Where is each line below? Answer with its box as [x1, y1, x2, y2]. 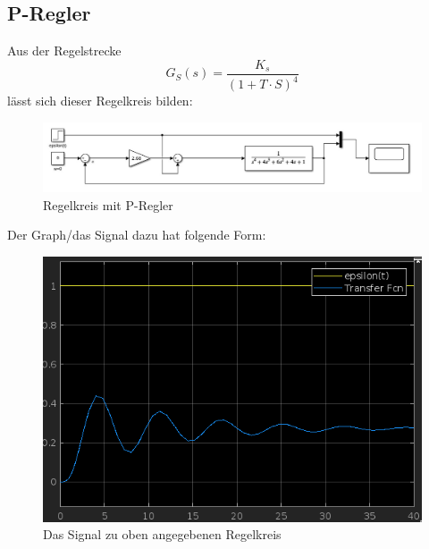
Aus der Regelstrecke [7, 41, 122, 60]
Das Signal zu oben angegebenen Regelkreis [43, 525, 282, 544]
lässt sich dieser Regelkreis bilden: [7, 91, 193, 110]
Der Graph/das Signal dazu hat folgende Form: [7, 225, 266, 244]
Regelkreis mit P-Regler [43, 195, 173, 214]
